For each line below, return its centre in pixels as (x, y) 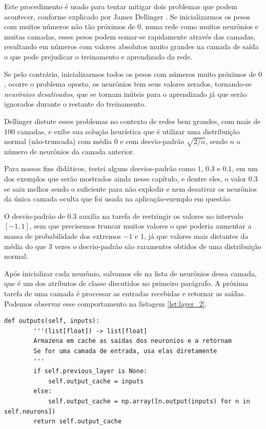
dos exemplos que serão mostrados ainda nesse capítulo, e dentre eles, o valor (125, 179)
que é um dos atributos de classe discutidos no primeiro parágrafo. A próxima (126, 283)
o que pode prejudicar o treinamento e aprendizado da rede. (98, 56)
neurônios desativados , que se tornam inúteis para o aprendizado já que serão (126, 94)
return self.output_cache (78, 422)
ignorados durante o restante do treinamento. (75, 104)
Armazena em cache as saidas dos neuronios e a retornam (132, 341)
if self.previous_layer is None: (90, 371)
